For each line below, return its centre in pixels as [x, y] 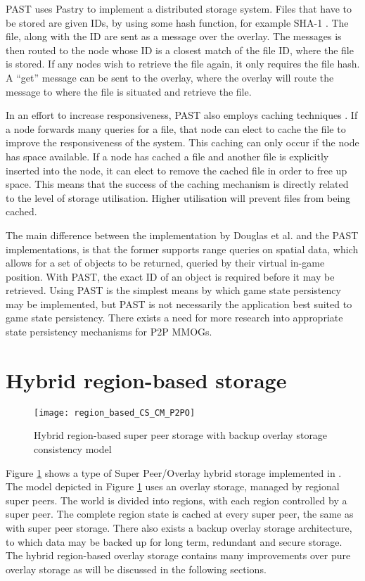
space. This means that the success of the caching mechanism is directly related [177, 184]
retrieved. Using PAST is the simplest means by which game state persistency [173, 290]
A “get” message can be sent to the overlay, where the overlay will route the [170, 77]
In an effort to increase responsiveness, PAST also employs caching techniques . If [182, 115]
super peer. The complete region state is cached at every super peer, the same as [180, 514]
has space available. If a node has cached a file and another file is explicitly [167, 156]
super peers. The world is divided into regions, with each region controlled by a [177, 500]
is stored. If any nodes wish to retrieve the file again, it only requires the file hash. [183, 64]
